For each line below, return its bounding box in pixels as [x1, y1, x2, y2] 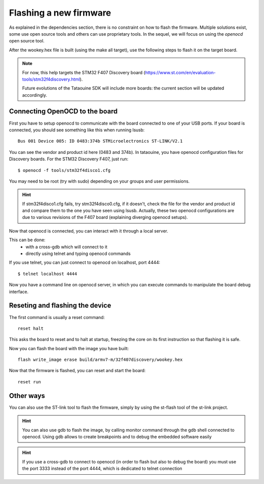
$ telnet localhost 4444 [18, 271, 77, 276]
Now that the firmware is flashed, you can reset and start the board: [9, 368, 146, 374]
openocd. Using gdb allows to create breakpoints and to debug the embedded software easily [22, 434, 212, 440]
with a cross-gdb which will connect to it [25, 244, 108, 250]
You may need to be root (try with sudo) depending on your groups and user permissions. [9, 178, 190, 184]
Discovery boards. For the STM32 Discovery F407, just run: [9, 156, 129, 162]
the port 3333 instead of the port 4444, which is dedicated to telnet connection [22, 465, 183, 471]
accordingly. [22, 92, 47, 98]
